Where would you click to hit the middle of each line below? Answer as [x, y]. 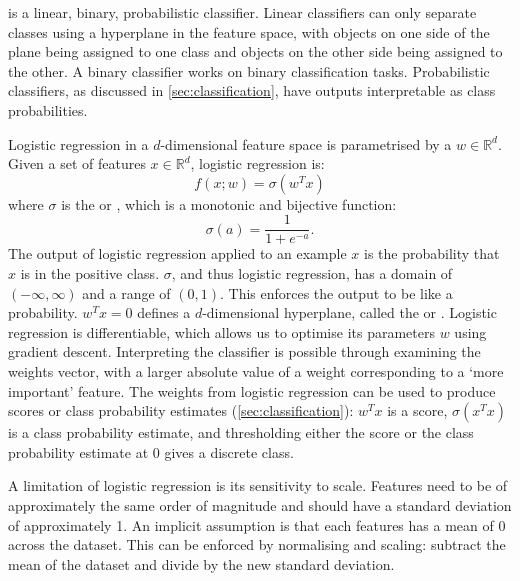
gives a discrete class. [229, 451]
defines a [164, 312]
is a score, [417, 410]
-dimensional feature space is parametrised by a [306, 143]
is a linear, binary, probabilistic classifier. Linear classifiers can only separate [242, 12]
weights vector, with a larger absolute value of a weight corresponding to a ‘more [256, 370]
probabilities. [48, 109]
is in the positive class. [90, 273]
